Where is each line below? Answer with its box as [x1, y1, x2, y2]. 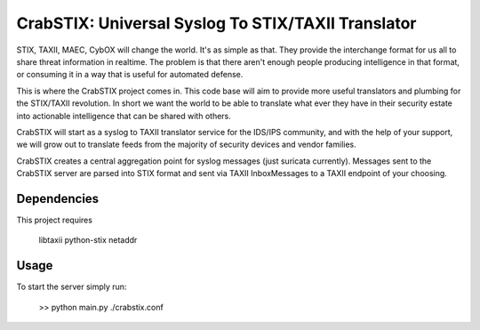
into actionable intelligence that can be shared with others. [16, 110, 231, 121]
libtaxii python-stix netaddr [38, 235, 138, 245]
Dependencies [16, 191, 100, 206]
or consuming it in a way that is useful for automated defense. [16, 69, 244, 80]
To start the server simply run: [16, 281, 127, 293]
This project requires [16, 214, 93, 225]
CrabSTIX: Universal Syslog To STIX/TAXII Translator [16, 13, 417, 33]
